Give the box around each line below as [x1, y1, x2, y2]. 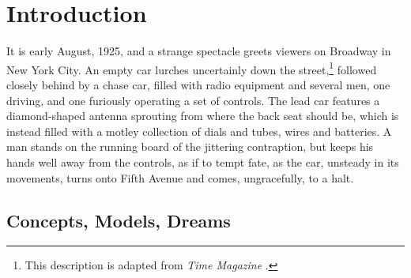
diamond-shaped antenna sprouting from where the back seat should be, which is [6, 107, 399, 124]
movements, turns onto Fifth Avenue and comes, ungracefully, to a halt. [6, 169, 354, 186]
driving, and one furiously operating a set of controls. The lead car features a [6, 92, 380, 108]
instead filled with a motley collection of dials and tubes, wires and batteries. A [6, 122, 392, 139]
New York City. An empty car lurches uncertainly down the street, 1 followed [6, 58, 377, 77]
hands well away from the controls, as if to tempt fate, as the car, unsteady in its [6, 153, 399, 170]
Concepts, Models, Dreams [6, 208, 231, 232]
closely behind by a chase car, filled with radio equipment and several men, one [6, 76, 390, 92]
